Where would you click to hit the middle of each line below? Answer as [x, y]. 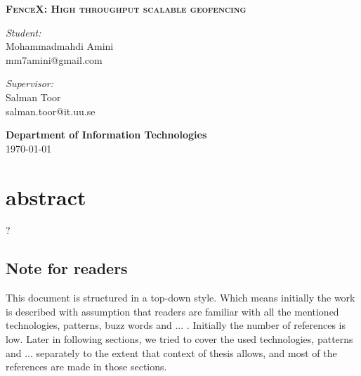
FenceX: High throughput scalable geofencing [126, 8]
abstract [46, 196]
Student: [24, 32]
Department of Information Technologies [106, 135]
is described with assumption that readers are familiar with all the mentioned [172, 311]
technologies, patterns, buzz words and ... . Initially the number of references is [176, 325]
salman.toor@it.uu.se [51, 111]
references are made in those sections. [86, 367]
